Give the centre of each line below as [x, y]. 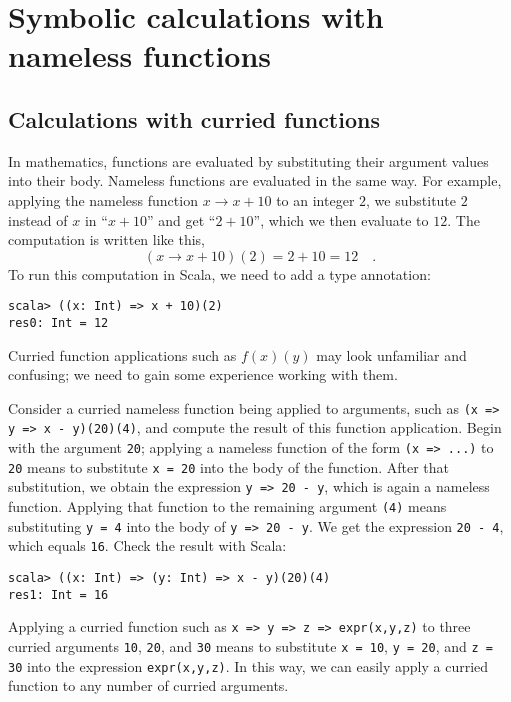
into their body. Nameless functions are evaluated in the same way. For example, [255, 180]
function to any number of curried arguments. [148, 685]
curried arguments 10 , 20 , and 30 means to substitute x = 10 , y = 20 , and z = [250, 646]
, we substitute [411, 199]
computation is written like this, [106, 239]
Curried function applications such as [122, 354]
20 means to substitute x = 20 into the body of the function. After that [229, 466]
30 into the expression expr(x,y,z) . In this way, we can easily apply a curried [248, 665]
